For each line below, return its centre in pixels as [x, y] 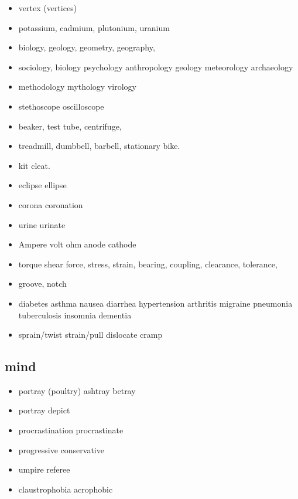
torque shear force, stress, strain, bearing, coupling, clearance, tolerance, [148, 264]
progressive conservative [61, 449]
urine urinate [42, 224]
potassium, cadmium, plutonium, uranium [94, 27]
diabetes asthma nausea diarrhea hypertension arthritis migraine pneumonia [155, 303]
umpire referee [44, 469]
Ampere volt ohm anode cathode [77, 244]
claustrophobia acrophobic [66, 489]
